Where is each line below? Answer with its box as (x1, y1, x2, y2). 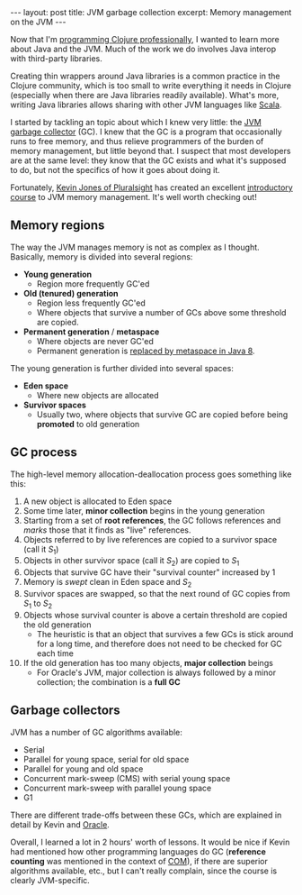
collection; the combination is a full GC (36, 676, 181, 687)
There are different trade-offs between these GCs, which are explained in (10, 809, 282, 820)
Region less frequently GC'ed (36, 297, 147, 308)
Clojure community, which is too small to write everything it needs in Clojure (10, 80, 291, 91)
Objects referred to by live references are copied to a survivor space (22, 534, 278, 544)
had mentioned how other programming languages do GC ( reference (10, 845, 266, 857)
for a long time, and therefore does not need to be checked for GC (36, 638, 282, 649)
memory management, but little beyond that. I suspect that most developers (10, 146, 291, 156)
